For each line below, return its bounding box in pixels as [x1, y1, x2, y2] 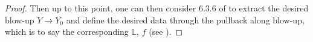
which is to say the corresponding [5, 25, 129, 38]
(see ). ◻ [149, 25, 183, 38]
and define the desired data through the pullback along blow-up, [66, 13, 305, 26]
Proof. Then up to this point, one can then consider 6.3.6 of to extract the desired [5, 2, 309, 14]
